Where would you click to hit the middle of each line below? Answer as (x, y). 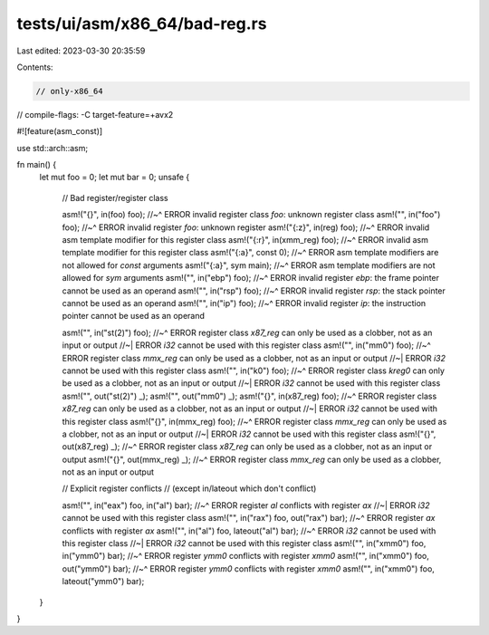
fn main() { (37, 165)
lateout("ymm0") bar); (103, 582)
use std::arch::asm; (53, 148)
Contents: (35, 67)
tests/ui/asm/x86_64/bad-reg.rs (142, 24)
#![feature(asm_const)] (60, 131)
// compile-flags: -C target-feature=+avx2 (95, 114)
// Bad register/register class (115, 197)
